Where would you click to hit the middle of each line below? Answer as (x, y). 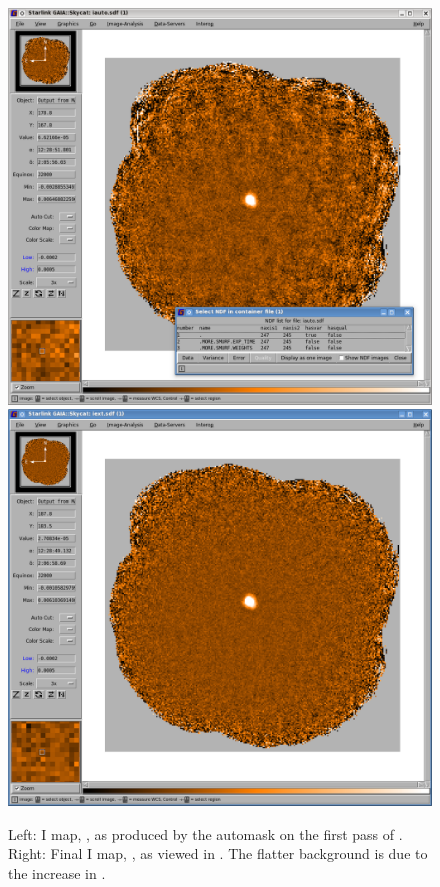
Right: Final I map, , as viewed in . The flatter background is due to (218, 853)
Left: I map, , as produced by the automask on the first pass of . (205, 833)
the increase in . (57, 872)
